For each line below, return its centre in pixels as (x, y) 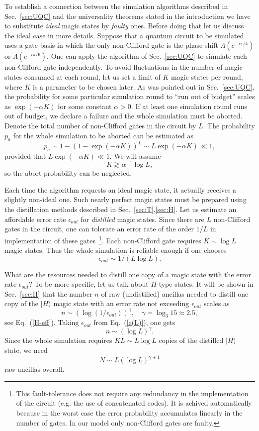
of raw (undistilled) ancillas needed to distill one (175, 293)
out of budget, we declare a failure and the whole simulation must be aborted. (124, 116)
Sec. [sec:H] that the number (48, 293)
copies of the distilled (191, 340)
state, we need (26, 350)
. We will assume (135, 156)
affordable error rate (35, 219)
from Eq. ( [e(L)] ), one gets (134, 322)
